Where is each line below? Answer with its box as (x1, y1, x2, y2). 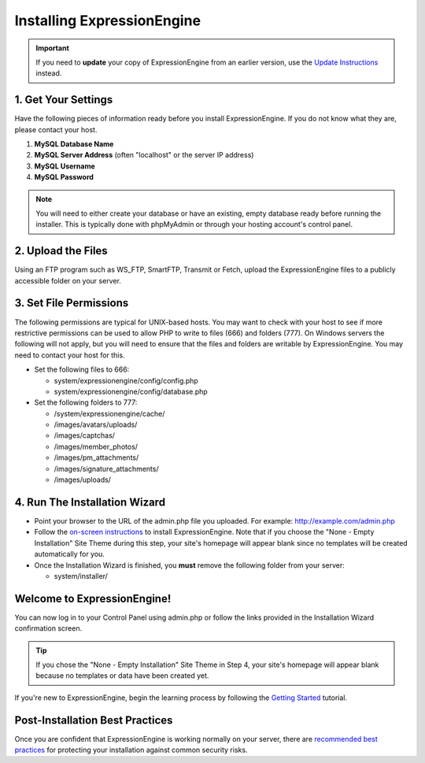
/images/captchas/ (54, 431, 116, 440)
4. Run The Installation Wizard (14, 495, 165, 509)
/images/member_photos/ (54, 442, 138, 451)
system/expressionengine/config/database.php (54, 387, 208, 396)
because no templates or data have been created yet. (35, 671, 209, 680)
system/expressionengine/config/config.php (54, 376, 198, 385)
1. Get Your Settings (14, 93, 113, 106)
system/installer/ (54, 571, 108, 580)
